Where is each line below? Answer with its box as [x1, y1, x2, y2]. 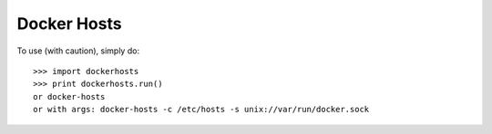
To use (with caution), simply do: [16, 45, 140, 56]
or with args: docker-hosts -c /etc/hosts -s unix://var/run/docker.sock [33, 104, 370, 115]
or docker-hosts [33, 91, 106, 101]
